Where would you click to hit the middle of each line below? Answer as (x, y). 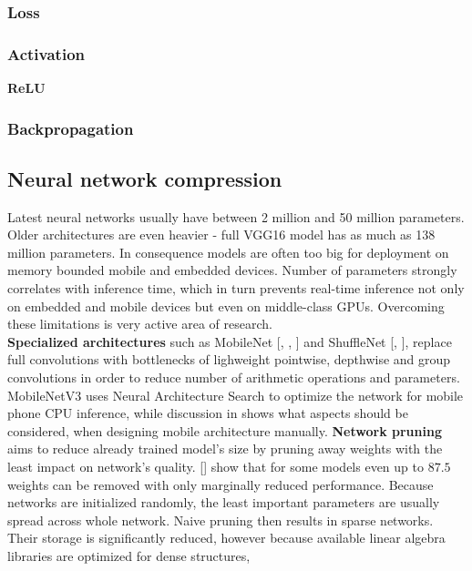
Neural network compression (145, 178)
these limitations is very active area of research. (140, 324)
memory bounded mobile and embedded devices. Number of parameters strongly (232, 270)
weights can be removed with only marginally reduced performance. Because (221, 484)
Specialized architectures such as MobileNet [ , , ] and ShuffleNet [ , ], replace (230, 341)
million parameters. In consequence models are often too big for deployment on (228, 252)
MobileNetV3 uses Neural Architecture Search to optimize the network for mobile (236, 395)
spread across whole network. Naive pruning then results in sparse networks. (221, 520)
